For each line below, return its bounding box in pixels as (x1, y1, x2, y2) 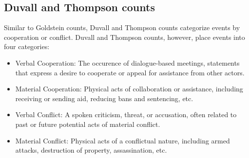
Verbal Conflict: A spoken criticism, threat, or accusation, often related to (15, 109, 237, 120)
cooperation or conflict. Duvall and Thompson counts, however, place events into (4, 32, 245, 42)
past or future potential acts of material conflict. (15, 119, 160, 129)
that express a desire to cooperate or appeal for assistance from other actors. (15, 67, 245, 77)
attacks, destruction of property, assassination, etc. (15, 145, 167, 155)
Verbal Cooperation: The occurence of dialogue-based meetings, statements (15, 57, 240, 68)
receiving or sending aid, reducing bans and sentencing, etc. (15, 93, 193, 103)
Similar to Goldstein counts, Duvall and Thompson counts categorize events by (4, 22, 240, 33)
